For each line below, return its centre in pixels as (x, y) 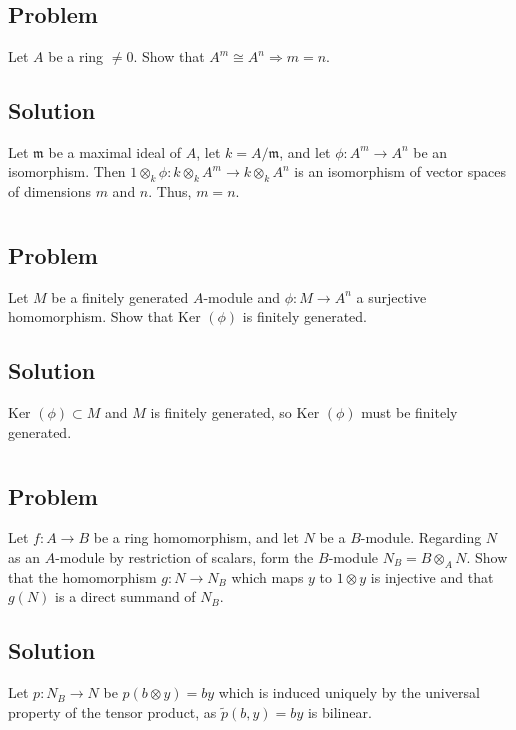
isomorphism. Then (67, 171)
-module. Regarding (421, 537)
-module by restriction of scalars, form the (184, 556)
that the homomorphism (82, 576)
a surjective (391, 296)
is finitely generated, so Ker (235, 412)
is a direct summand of (125, 596)
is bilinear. (339, 711)
